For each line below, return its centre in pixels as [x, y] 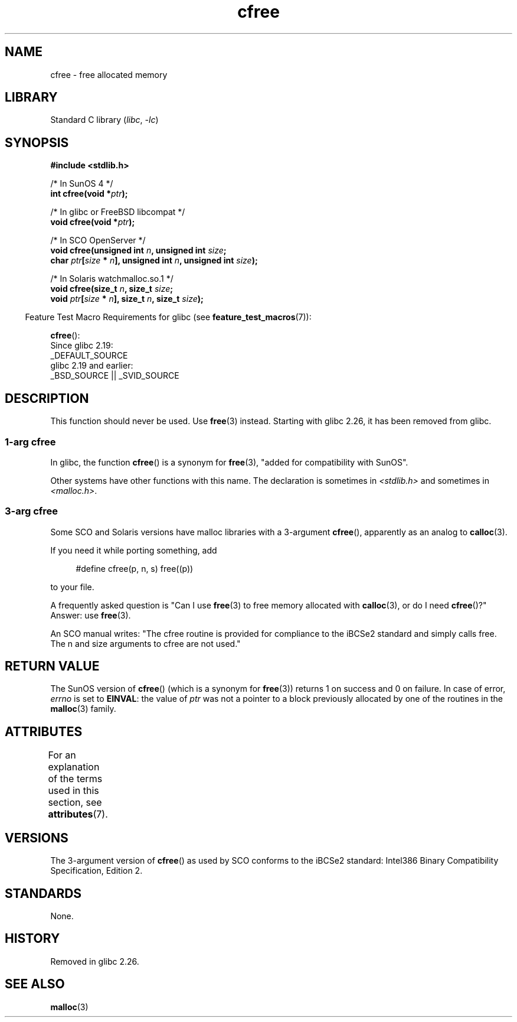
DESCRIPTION [47, 398]
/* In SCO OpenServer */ [98, 240]
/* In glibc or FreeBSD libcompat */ [118, 212]
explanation [74, 767]
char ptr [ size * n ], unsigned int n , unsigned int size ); [154, 261]
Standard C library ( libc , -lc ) [104, 120]
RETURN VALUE [52, 666]
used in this [73, 791]
